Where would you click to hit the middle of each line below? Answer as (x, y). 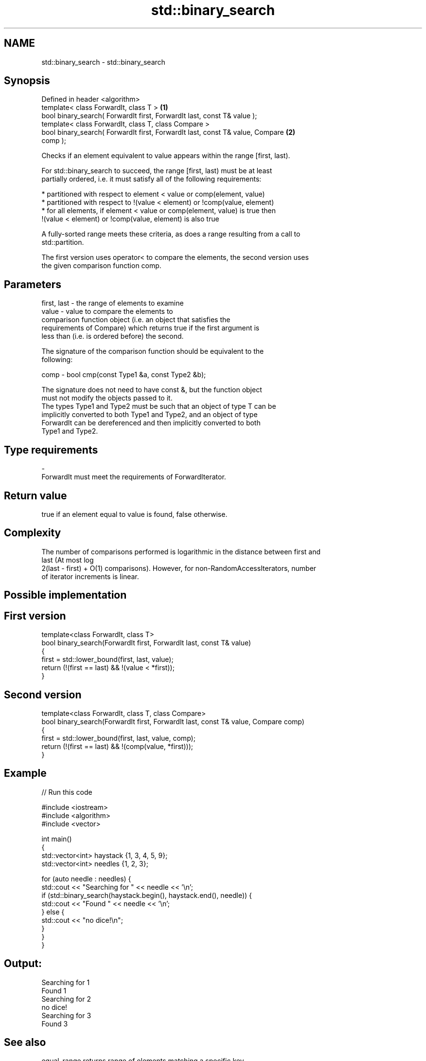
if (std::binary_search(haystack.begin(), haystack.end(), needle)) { (147, 895)
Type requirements (51, 450)
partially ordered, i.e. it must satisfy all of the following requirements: (151, 179)
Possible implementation (65, 595)
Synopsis (27, 81)
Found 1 (54, 990)
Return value (35, 495)
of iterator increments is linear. (90, 576)
